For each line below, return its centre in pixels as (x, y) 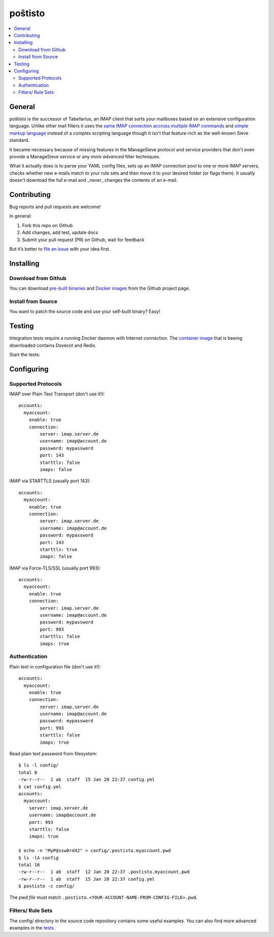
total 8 (28, 772)
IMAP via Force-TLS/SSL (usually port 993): (55, 568)
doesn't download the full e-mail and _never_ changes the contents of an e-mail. (93, 180)
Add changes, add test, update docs (60, 232)
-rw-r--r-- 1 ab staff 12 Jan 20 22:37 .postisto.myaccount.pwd (104, 872)
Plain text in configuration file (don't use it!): (55, 666)
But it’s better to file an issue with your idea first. (60, 249)
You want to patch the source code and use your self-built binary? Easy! (85, 312)
